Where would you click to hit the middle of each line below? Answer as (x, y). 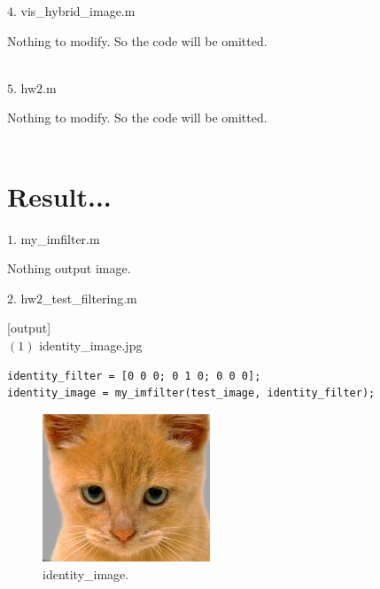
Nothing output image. (69, 268)
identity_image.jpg (91, 346)
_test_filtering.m (90, 298)
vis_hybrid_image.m (78, 11)
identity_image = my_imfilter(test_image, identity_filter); (191, 393)
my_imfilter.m (60, 238)
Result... (59, 196)
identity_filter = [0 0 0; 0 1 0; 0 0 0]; (134, 376)
